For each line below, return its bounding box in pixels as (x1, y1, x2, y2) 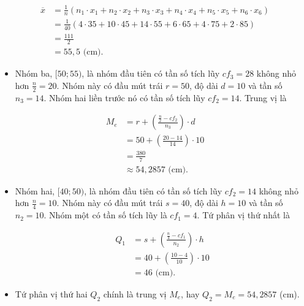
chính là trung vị (103, 287, 167, 300)
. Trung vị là (239, 91, 287, 104)
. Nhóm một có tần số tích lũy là (44, 208, 167, 221)
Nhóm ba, (15, 67, 53, 80)
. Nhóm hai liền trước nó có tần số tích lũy (44, 91, 205, 104)
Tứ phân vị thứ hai (15, 287, 88, 300)
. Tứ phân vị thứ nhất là (197, 208, 290, 221)
